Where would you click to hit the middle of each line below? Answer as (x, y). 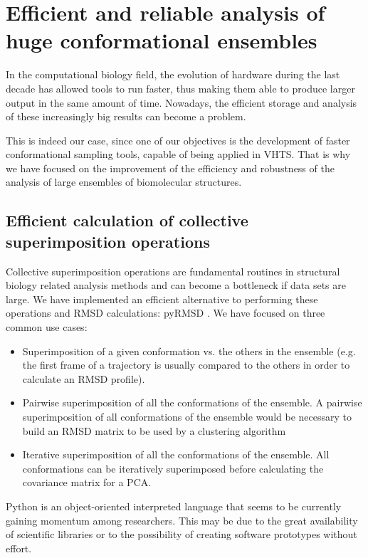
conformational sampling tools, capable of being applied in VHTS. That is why (178, 154)
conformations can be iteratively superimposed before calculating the (173, 468)
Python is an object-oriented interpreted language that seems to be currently (174, 506)
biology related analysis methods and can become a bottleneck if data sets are (176, 285)
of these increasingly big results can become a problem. (126, 116)
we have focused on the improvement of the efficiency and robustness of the (170, 168)
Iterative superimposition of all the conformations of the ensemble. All (176, 454)
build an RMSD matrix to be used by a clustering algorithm (154, 430)
